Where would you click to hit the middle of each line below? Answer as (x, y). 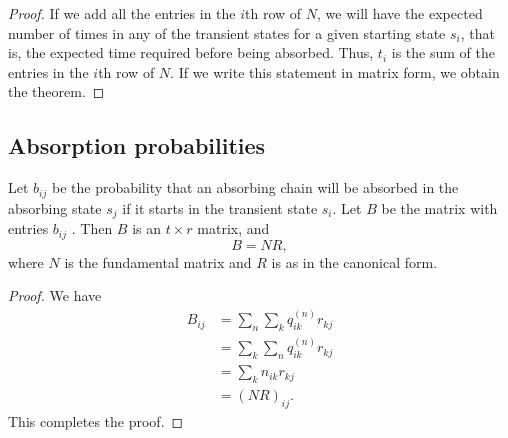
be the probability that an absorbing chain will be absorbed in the (255, 187)
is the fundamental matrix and (158, 261)
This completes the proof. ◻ (96, 420)
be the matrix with (439, 207)
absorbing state (55, 207)
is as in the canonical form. (354, 261)
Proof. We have (55, 295)
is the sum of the (443, 52)
